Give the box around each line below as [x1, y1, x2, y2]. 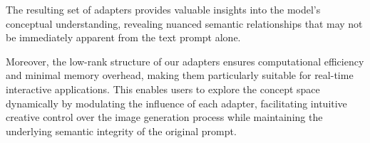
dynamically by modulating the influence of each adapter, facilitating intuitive [6, 95, 347, 110]
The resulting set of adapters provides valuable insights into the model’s [6, 2, 321, 16]
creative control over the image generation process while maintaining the [6, 110, 323, 125]
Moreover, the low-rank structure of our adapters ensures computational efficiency [6, 53, 364, 68]
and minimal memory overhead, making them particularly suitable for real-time [6, 68, 354, 83]
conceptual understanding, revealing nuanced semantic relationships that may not [6, 16, 363, 31]
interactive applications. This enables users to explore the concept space [6, 81, 320, 96]
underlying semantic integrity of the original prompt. [6, 123, 237, 138]
